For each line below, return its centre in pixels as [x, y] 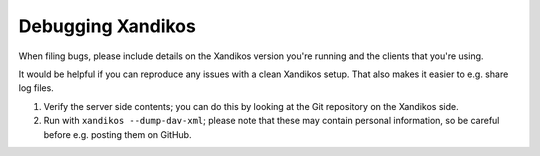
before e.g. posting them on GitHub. [117, 134]
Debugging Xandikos [107, 26]
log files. [36, 88]
